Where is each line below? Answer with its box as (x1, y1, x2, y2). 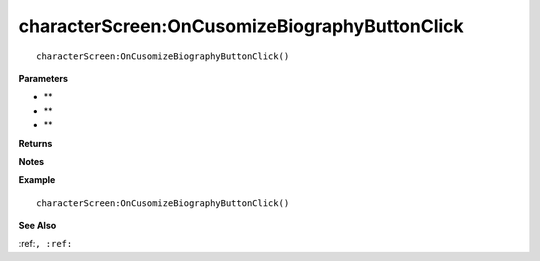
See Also (18, 220, 57, 232)
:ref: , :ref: (18, 238, 73, 250)
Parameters (18, 72, 69, 84)
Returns (18, 137, 53, 149)
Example (18, 174, 56, 186)
